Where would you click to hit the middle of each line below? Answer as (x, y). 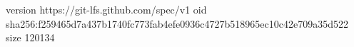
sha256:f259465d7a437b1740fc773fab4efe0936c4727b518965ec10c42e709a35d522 (177, 23)
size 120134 (30, 37)
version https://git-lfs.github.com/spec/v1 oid (106, 9)
